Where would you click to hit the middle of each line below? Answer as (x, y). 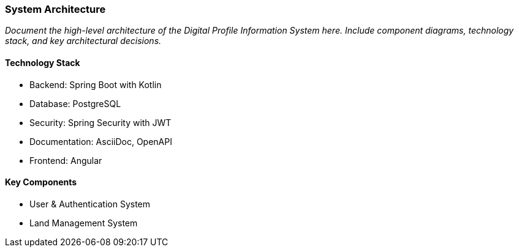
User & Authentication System (90, 204)
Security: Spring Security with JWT (100, 122)
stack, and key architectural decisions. (83, 41)
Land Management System (84, 223)
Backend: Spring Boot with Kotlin (96, 84)
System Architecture (55, 9)
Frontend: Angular (66, 160)
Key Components (41, 182)
